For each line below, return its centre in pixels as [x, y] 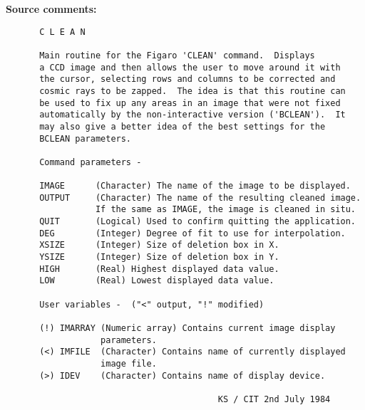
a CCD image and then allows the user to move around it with [190, 67]
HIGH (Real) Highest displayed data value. [159, 269]
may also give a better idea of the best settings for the [182, 126]
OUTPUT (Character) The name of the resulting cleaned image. [200, 198]
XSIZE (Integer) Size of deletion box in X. [159, 245]
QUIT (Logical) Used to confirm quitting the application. [198, 222]
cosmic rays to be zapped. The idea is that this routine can [192, 91]
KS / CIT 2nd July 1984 [274, 399]
